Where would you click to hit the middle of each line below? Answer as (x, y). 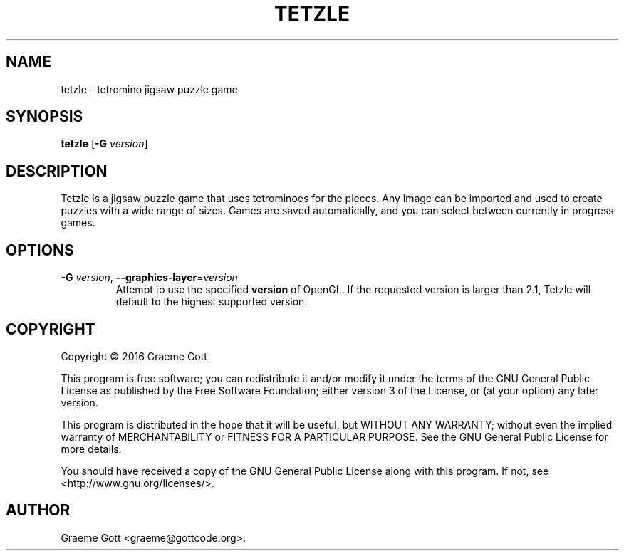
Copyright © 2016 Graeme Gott (134, 356)
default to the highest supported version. (212, 302)
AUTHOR (38, 510)
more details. (91, 449)
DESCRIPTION (57, 171)
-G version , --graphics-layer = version (149, 278)
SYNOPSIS (45, 117)
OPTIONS (40, 250)
